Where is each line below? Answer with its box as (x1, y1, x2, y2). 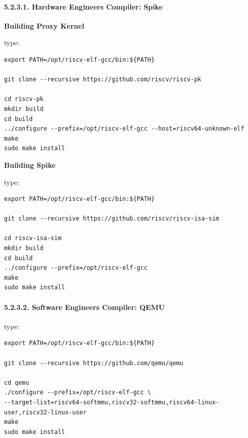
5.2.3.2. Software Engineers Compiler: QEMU (4, 301, 165, 312)
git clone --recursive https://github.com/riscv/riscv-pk (4, 76, 201, 83)
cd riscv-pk (4, 95, 44, 103)
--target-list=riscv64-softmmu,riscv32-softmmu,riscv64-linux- (4, 399, 219, 406)
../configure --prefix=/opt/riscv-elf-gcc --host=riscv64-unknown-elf (4, 125, 244, 133)
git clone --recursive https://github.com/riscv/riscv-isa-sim (4, 215, 219, 223)
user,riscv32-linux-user (4, 408, 87, 416)
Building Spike (4, 159, 56, 170)
